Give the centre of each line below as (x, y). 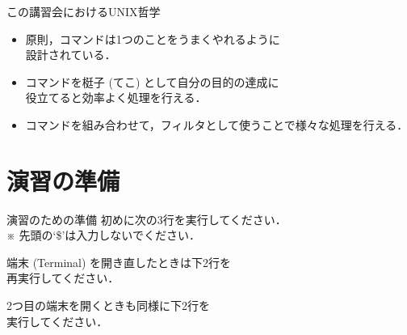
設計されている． (71, 55)
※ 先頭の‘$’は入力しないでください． (103, 235)
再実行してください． (63, 278)
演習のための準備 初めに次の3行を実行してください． (147, 219)
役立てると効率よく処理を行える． (116, 98)
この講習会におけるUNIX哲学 (84, 11)
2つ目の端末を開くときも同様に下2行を (108, 305)
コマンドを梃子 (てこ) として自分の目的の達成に (152, 81)
